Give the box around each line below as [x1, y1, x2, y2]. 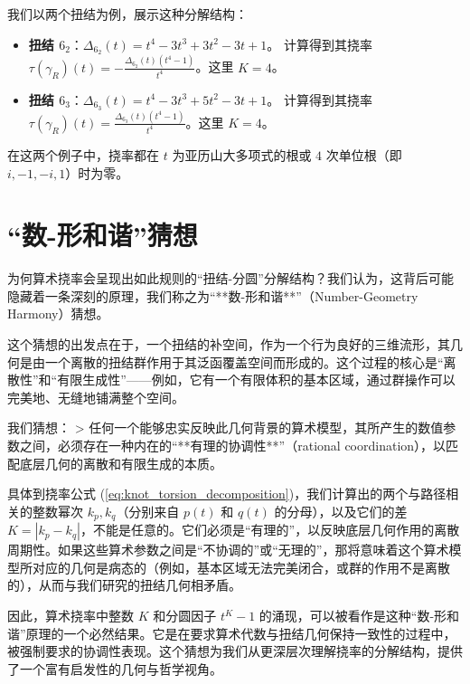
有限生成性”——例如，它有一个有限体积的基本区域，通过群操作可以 [57, 370, 456, 389]
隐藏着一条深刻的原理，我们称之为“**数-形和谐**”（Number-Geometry [7, 286, 418, 305]
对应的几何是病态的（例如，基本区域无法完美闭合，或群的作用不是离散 [32, 557, 450, 576]
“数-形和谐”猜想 [7, 216, 198, 253]
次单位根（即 [325, 145, 402, 164]
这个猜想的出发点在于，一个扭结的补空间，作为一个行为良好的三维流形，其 [7, 335, 450, 354]
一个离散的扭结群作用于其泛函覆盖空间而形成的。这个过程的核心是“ [44, 352, 444, 371]
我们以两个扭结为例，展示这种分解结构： [7, 5, 248, 23]
